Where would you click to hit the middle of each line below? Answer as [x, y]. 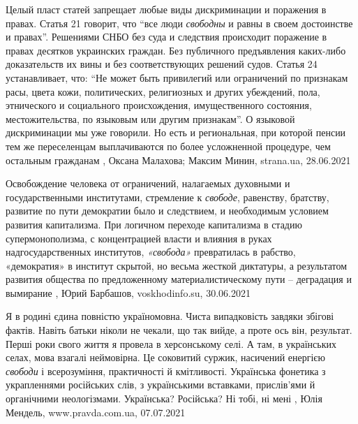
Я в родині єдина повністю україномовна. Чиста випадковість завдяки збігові [170, 316]
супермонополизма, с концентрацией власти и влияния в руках [139, 238]
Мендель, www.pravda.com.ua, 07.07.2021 [96, 412]
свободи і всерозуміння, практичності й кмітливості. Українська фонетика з [166, 371]
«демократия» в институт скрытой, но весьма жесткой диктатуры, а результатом [177, 265]
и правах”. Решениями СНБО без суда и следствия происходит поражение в [166, 37]
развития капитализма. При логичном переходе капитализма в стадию [154, 224]
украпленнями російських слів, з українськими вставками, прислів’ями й [161, 385]
